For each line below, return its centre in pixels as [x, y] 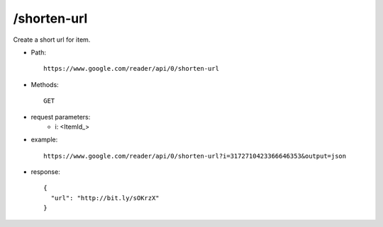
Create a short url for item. [52, 40]
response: [45, 172]
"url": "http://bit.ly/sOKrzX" [105, 198]
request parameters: [61, 117]
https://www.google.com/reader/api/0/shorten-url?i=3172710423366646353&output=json [195, 156]
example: [44, 140]
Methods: [45, 84]
